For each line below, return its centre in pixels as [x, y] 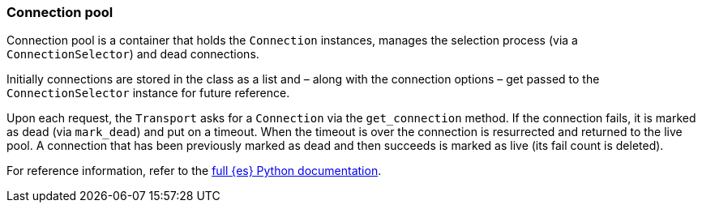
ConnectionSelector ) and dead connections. [133, 54]
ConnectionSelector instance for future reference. [148, 93]
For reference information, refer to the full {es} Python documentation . [194, 171]
